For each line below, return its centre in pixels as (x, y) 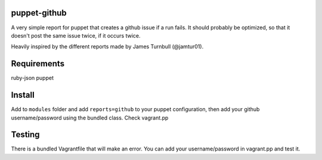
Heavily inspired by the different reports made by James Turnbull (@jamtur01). (107, 47)
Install (23, 95)
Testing (25, 135)
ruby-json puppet (32, 78)
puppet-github (39, 13)
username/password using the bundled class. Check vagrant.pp (90, 118)
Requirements (38, 64)
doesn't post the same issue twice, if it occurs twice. (76, 35)
